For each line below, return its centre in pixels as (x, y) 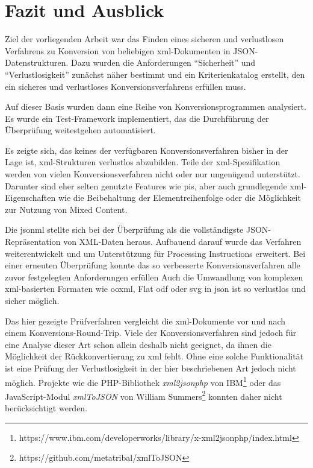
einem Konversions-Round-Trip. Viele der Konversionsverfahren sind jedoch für (151, 333)
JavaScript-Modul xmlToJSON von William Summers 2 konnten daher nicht (144, 395)
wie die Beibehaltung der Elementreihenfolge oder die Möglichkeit (179, 198)
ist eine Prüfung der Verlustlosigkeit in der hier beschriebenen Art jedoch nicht (150, 368)
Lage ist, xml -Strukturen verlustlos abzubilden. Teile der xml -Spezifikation (143, 162)
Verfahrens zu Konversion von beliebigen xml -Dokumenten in (118, 50)
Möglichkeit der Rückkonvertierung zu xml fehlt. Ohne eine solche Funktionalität (154, 356)
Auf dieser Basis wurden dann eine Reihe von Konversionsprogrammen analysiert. (156, 106)
